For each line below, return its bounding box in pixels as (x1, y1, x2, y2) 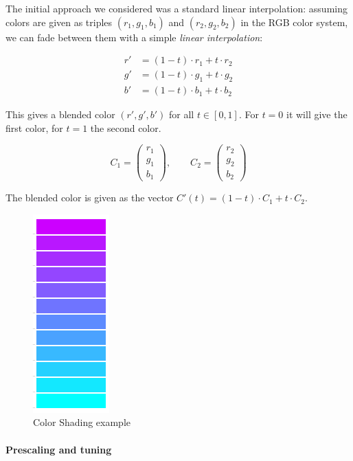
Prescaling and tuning (5, 442, 112, 456)
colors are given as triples (5, 14, 113, 29)
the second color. (90, 120, 161, 135)
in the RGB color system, (240, 14, 348, 29)
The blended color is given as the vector (5, 190, 174, 205)
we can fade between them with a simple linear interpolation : (5, 30, 263, 44)
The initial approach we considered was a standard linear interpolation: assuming (5, 1, 348, 15)
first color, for (5, 120, 63, 135)
